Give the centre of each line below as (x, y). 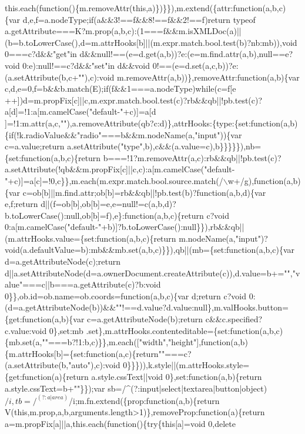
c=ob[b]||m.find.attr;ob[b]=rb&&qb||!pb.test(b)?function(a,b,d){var (144, 192)
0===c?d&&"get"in (41, 54)
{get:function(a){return (47, 376)
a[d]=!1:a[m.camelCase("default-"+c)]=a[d (81, 111)
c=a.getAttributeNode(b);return (145, 319)
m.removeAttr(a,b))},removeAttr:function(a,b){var (208, 77)
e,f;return (21, 204)
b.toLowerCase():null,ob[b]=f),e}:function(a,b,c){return (104, 215)
